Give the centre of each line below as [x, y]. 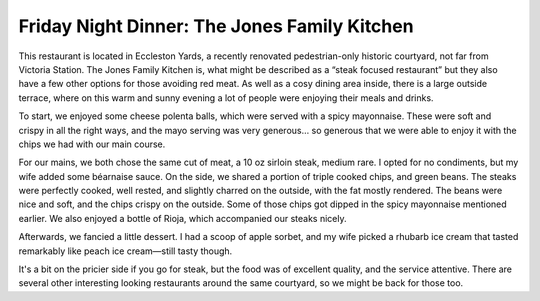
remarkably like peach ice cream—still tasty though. [125, 251]
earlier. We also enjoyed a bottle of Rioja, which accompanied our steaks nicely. [182, 218]
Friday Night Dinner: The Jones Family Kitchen [216, 26]
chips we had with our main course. [92, 144]
